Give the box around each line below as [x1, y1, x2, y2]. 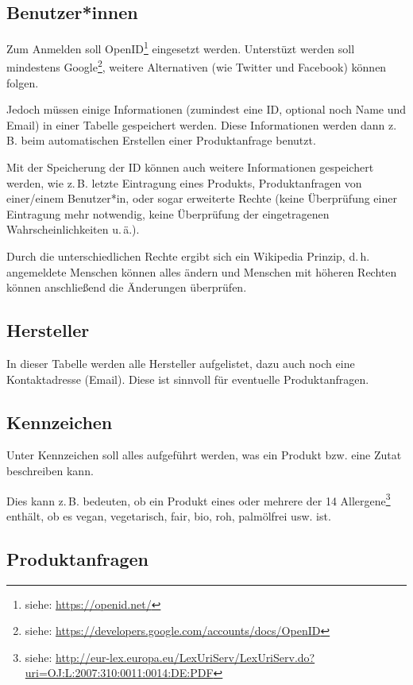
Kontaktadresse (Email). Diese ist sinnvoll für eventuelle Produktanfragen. [6, 370, 369, 387]
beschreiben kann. [6, 462, 94, 479]
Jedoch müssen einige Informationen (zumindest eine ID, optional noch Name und [6, 101, 407, 118]
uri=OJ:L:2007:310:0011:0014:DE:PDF [25, 664, 214, 681]
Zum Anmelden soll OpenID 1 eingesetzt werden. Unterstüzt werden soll [6, 38, 355, 56]
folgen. [6, 74, 39, 91]
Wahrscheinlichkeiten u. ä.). [6, 221, 140, 238]
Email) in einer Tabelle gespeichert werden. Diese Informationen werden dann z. [6, 116, 397, 133]
